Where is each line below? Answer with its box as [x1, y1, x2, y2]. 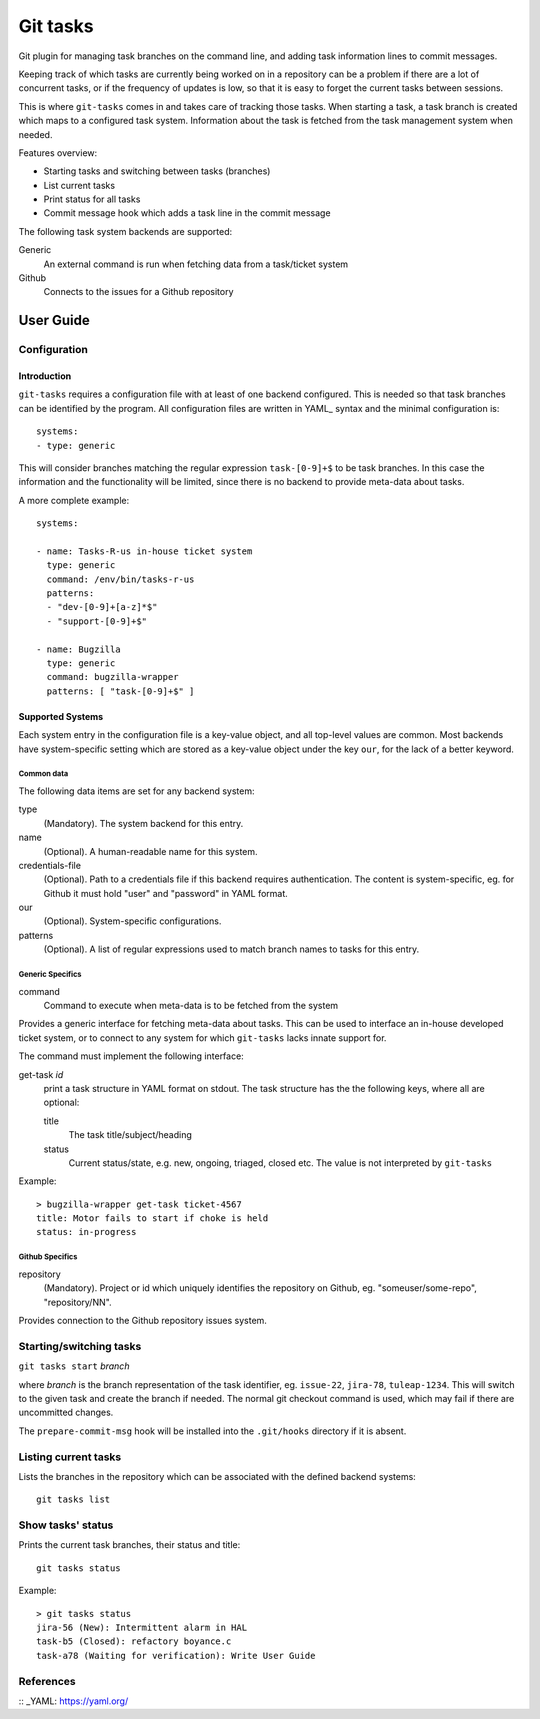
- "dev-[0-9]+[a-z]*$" [46, 601, 158, 613]
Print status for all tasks [43, 193, 141, 205]
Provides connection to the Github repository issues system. [18, 1315, 267, 1327]
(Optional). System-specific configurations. [43, 915, 222, 927]
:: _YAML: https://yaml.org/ [18, 1695, 129, 1707]
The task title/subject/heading [68, 1129, 192, 1141]
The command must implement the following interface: [18, 1050, 244, 1062]
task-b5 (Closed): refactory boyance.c [36, 1636, 232, 1647]
